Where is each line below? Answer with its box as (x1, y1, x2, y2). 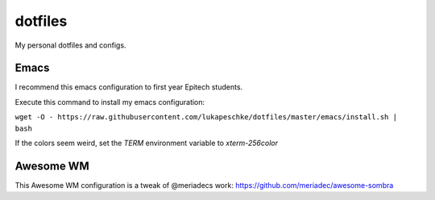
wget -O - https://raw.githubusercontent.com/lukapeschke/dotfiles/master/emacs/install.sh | (14, 113, 398, 122)
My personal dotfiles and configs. (14, 40, 126, 50)
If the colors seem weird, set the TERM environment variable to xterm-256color (14, 138, 278, 148)
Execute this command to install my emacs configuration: (14, 97, 205, 106)
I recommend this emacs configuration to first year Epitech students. (14, 82, 243, 92)
